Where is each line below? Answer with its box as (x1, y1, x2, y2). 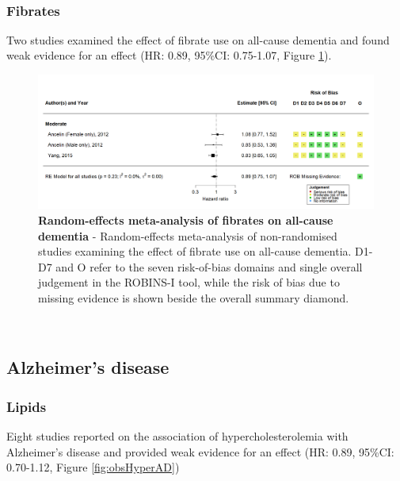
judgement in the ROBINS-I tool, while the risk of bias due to (38, 274, 340, 291)
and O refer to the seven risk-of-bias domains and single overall (55, 258, 363, 275)
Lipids (6, 396, 47, 416)
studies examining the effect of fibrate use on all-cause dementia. (38, 243, 352, 260)
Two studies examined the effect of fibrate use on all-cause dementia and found (6, 31, 390, 48)
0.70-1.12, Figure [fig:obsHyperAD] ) (6, 459, 180, 475)
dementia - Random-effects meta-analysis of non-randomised (38, 227, 337, 244)
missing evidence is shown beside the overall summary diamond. (38, 289, 349, 306)
